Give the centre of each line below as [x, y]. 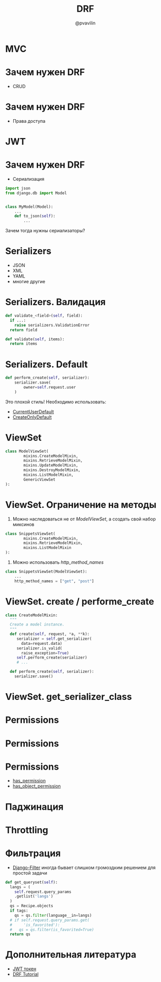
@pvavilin [85, 23]
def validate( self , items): [35, 339]
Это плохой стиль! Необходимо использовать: [56, 402]
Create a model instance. [37, 624]
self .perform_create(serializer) [52, 658]
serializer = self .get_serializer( [54, 639]
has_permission [29, 781]
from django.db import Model [36, 193]
